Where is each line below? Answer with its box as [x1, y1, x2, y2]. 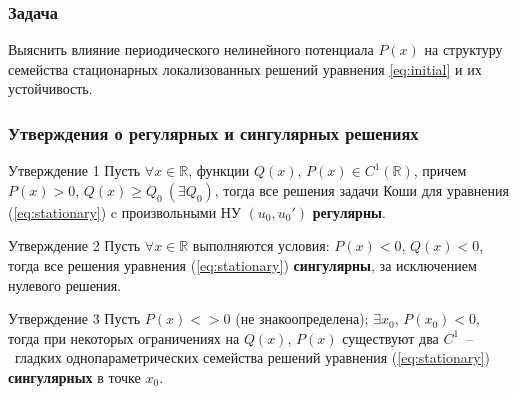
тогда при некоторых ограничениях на [8, 327, 240, 348]
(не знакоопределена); [235, 308, 369, 329]
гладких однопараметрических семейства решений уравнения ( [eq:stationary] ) [14, 347, 490, 368]
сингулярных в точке [8, 366, 141, 387]
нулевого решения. [8, 274, 122, 295]
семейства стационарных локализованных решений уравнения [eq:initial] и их [8, 58, 482, 79]
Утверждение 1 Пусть [8, 160, 141, 181]
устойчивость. [8, 78, 93, 99]
